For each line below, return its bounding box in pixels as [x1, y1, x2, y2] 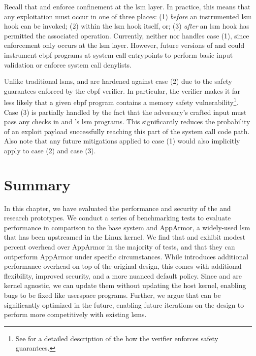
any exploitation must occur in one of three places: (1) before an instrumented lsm [4, 11, 252, 21]
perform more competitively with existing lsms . [4, 309, 147, 320]
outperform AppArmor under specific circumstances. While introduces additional [4, 251, 249, 261]
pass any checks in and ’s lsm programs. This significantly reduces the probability [4, 116, 250, 127]
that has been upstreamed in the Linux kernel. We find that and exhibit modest [4, 232, 246, 242]
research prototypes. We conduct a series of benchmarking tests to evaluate [4, 213, 231, 223]
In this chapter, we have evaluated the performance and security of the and [4, 203, 231, 213]
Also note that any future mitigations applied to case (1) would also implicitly [4, 136, 240, 146]
